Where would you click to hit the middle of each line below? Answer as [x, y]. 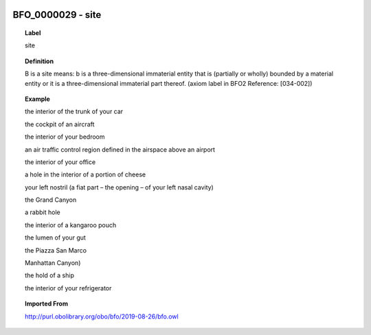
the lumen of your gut [55, 238]
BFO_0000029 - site [57, 15]
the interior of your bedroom [65, 137]
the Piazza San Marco [56, 250]
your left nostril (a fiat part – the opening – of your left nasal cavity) [120, 187]
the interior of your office [60, 162]
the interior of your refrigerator [68, 288]
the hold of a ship [50, 275]
